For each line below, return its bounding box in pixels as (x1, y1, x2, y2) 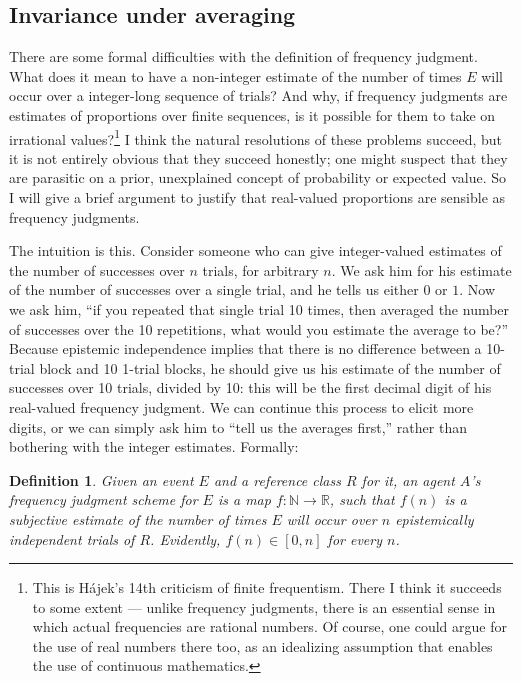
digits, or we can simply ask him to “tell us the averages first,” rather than (9, 416, 467, 437)
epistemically (395, 508, 474, 529)
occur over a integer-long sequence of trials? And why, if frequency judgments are (9, 85, 508, 106)
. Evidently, (150, 528, 221, 549)
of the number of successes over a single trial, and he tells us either (9, 279, 419, 300)
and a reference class (213, 469, 341, 490)
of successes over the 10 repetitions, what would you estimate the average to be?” (9, 318, 509, 339)
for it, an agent (361, 469, 455, 490)
